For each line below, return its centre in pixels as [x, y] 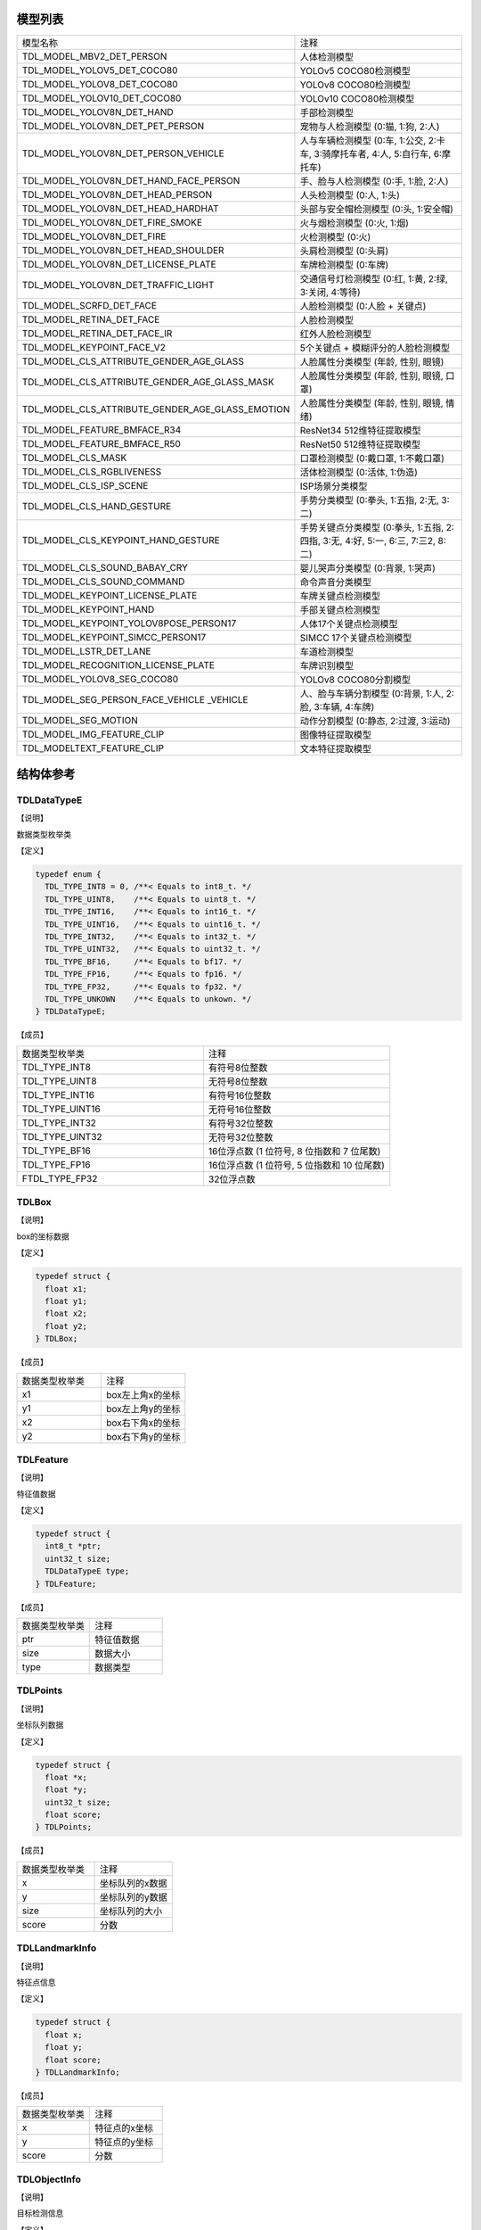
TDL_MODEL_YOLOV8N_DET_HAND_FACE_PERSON [131, 180]
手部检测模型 [326, 112]
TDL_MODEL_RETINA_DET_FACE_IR [97, 333]
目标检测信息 [40, 2213]
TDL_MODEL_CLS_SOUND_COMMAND [103, 582]
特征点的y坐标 [124, 2143]
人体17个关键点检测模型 [349, 624]
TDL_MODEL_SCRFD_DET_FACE [90, 305]
